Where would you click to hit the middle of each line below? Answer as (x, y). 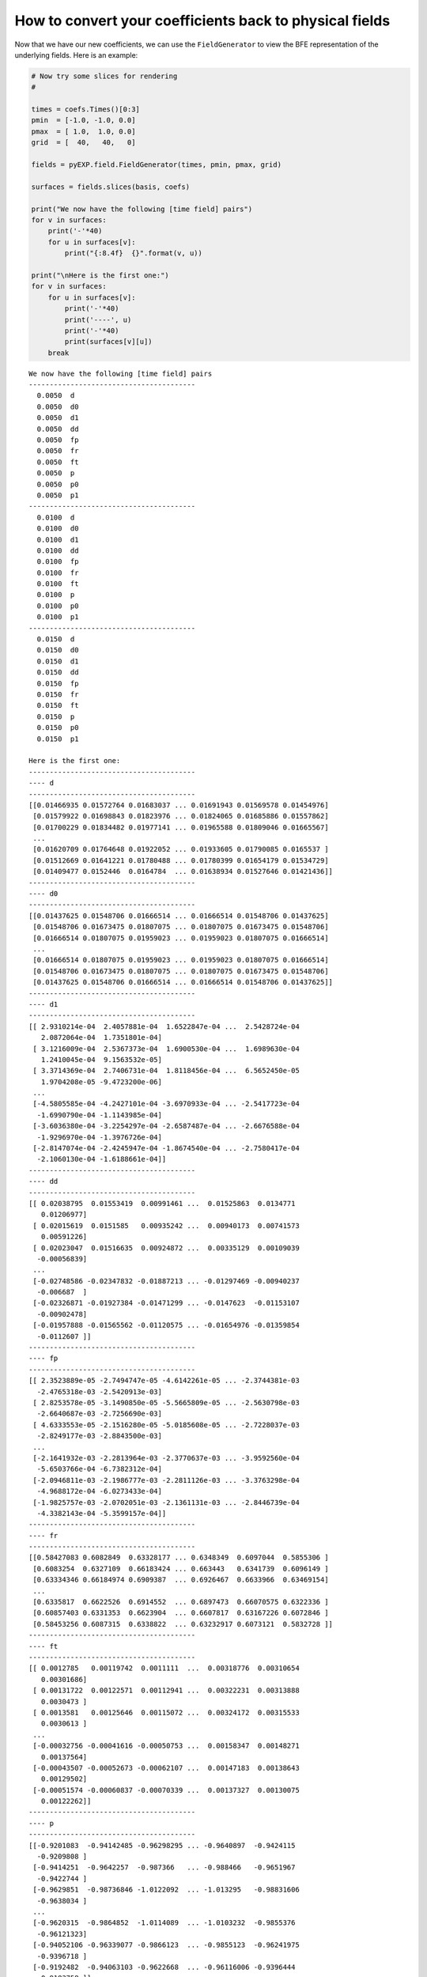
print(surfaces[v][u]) (109, 342)
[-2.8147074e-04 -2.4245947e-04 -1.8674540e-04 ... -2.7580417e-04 (166, 1148)
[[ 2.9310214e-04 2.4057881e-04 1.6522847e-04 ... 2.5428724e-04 (164, 1026)
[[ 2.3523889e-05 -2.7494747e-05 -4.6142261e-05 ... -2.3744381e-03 (164, 1381)
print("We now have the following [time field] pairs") (142, 209)
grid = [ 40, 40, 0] (83, 143)
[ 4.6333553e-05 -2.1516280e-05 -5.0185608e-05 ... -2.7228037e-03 (166, 1425)
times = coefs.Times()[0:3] (85, 110)
